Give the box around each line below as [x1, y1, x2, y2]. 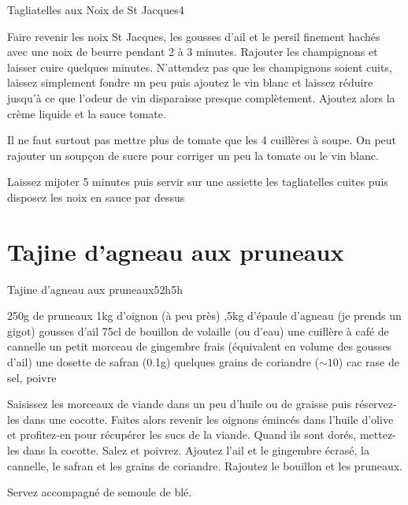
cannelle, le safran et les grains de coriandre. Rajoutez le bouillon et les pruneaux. [7, 457, 402, 473]
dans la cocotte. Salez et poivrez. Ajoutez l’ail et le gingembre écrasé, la [23, 442, 369, 458]
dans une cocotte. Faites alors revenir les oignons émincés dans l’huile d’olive [23, 410, 394, 427]
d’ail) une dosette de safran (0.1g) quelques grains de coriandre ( [7, 354, 319, 370]
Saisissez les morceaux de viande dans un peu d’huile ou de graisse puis [7, 395, 352, 412]
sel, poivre [7, 369, 57, 385]
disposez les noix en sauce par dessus [7, 188, 185, 205]
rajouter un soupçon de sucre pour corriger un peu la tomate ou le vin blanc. [7, 147, 379, 163]
